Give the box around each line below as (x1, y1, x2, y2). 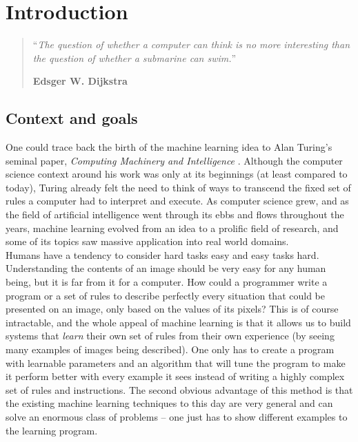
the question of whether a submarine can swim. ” (32, 50, 237, 65)
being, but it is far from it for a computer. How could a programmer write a (6, 275, 328, 289)
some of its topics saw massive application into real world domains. (6, 234, 289, 249)
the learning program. (6, 423, 98, 437)
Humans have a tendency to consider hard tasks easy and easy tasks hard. (6, 247, 319, 262)
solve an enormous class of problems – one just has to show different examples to (6, 409, 348, 423)
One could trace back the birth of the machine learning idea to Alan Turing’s (6, 140, 332, 154)
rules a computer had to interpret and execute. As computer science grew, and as (6, 193, 349, 208)
